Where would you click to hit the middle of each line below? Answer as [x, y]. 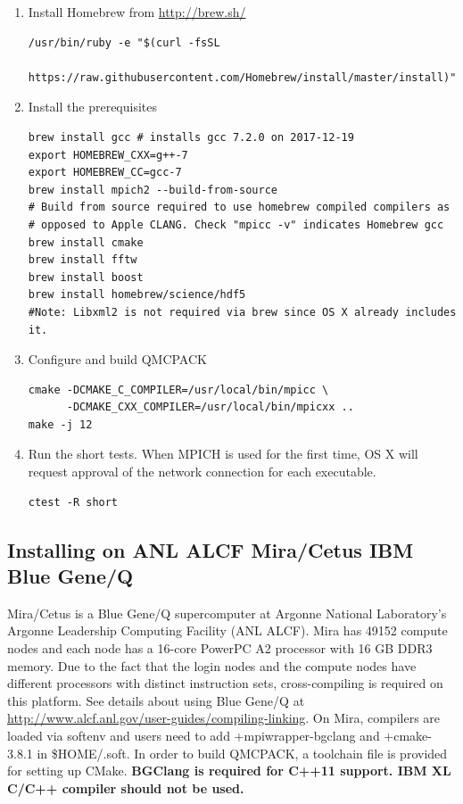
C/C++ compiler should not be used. [126, 787]
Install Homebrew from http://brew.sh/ [137, 12]
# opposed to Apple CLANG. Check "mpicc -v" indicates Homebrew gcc [236, 224]
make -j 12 [60, 424]
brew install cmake [86, 242]
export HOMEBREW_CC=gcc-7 [105, 173]
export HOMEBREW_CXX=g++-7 [108, 155]
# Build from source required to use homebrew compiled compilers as [239, 207]
